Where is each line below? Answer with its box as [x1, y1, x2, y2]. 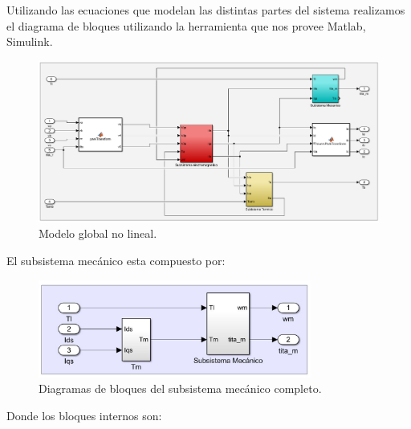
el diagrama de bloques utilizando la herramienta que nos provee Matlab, [6, 17, 366, 34]
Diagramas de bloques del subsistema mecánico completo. [39, 380, 322, 397]
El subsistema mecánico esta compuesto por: [6, 251, 226, 268]
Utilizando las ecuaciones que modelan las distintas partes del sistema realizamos [6, 2, 405, 18]
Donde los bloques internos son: [6, 407, 162, 423]
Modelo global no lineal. [39, 225, 157, 242]
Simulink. [6, 33, 53, 50]
